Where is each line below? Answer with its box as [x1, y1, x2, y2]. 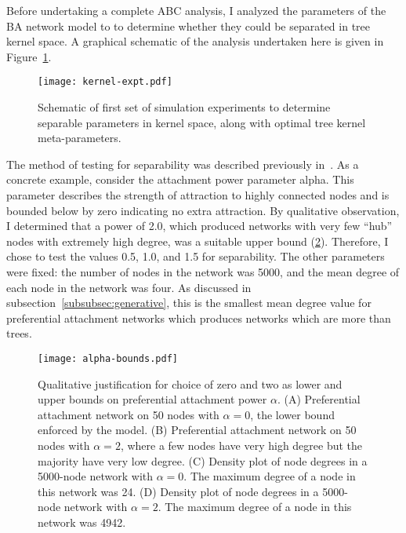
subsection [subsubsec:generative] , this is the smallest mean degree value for [6, 294, 372, 311]
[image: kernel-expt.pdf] [38, 76, 172, 88]
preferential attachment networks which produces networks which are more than [6, 309, 391, 326]
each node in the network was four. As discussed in [6, 279, 252, 295]
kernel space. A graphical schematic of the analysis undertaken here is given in [6, 33, 384, 49]
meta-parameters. [38, 130, 121, 146]
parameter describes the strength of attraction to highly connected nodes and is [6, 187, 390, 203]
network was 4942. [38, 513, 126, 530]
